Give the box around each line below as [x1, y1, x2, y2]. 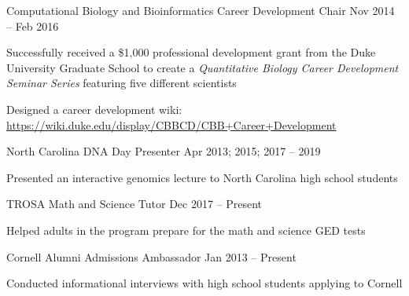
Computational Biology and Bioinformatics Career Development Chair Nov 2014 [6, 2, 395, 18]
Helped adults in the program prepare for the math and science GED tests [6, 221, 366, 238]
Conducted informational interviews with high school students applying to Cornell [6, 275, 403, 291]
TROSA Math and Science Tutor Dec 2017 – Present [6, 196, 263, 212]
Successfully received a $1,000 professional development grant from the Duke [6, 44, 376, 60]
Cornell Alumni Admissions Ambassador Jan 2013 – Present [6, 248, 297, 265]
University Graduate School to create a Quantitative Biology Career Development [6, 59, 399, 75]
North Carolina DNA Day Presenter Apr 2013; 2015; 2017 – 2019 [6, 143, 321, 159]
